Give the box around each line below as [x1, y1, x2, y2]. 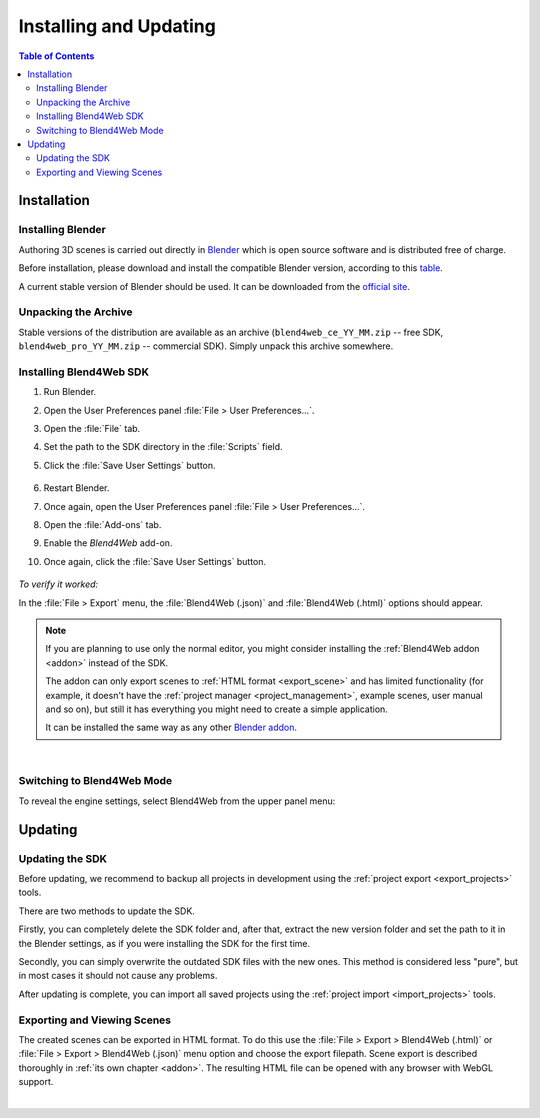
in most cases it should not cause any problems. [18, 970, 218, 982]
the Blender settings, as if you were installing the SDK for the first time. [18, 937, 311, 949]
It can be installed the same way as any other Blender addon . [45, 721, 298, 734]
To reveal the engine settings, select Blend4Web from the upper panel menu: [18, 795, 336, 807]
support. [18, 1076, 54, 1088]
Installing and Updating [18, 15, 217, 37]
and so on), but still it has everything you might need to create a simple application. [45, 703, 389, 715]
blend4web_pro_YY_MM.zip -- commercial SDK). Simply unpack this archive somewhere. [18, 340, 394, 352]
